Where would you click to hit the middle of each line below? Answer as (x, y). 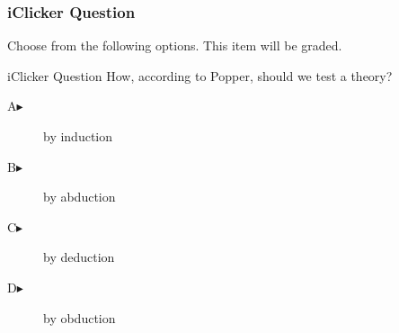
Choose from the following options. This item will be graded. (175, 45)
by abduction (80, 197)
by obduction (80, 317)
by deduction (79, 257)
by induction (78, 136)
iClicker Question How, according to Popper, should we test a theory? (200, 75)
